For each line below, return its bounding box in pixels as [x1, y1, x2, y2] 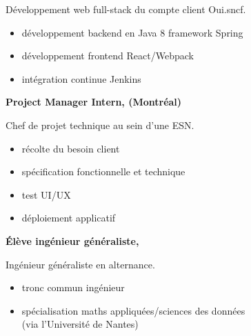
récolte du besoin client [21, 141, 120, 155]
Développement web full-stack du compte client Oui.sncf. [6, 2, 246, 16]
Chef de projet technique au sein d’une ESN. [6, 117, 194, 132]
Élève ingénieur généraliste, [6, 233, 139, 248]
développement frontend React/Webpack [21, 48, 194, 63]
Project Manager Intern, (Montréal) [6, 95, 182, 109]
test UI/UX [21, 187, 71, 201]
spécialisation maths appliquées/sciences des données [21, 303, 245, 317]
